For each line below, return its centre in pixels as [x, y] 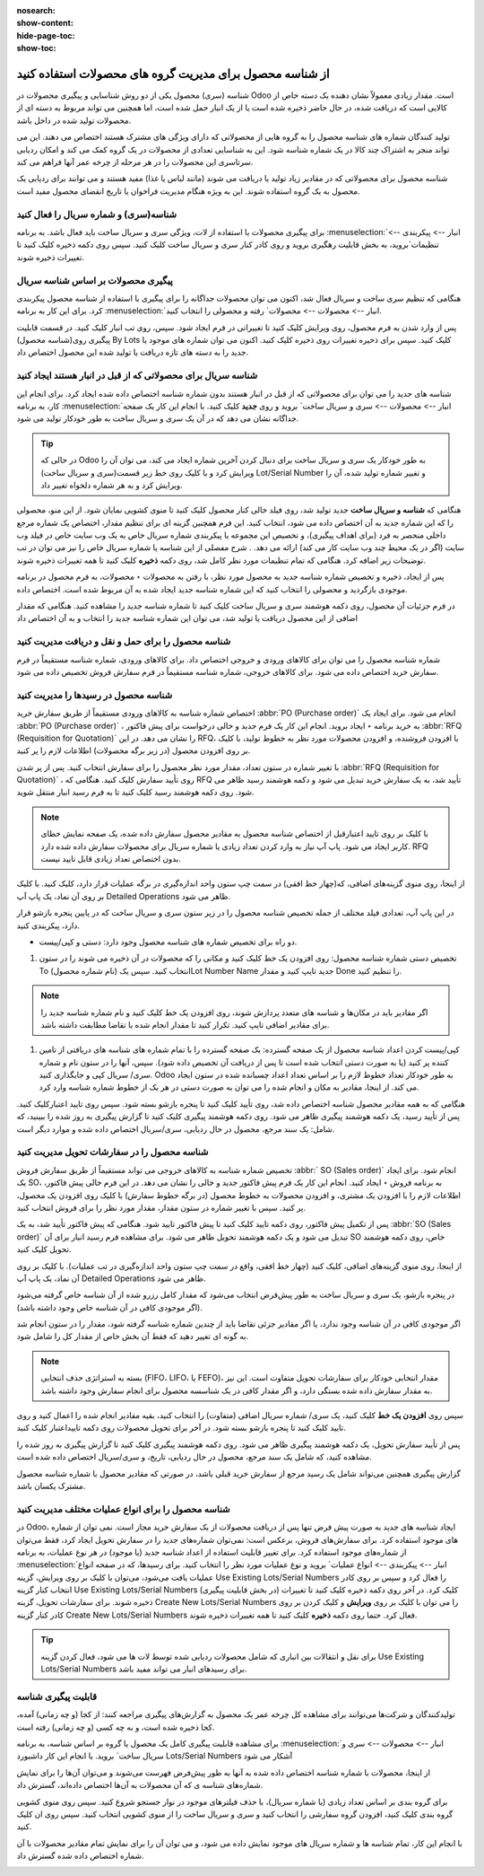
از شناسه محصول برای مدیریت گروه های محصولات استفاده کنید [173, 73]
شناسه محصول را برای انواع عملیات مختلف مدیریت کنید [123, 1509]
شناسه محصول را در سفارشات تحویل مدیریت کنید [112, 1152]
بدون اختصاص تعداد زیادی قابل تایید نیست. [111, 859]
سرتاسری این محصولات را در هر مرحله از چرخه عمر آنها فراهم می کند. [135, 162]
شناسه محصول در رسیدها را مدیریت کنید [95, 695]
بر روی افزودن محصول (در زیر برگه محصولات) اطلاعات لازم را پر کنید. [134, 750]
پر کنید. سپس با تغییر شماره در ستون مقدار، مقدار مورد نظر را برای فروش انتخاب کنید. [161, 1207]
